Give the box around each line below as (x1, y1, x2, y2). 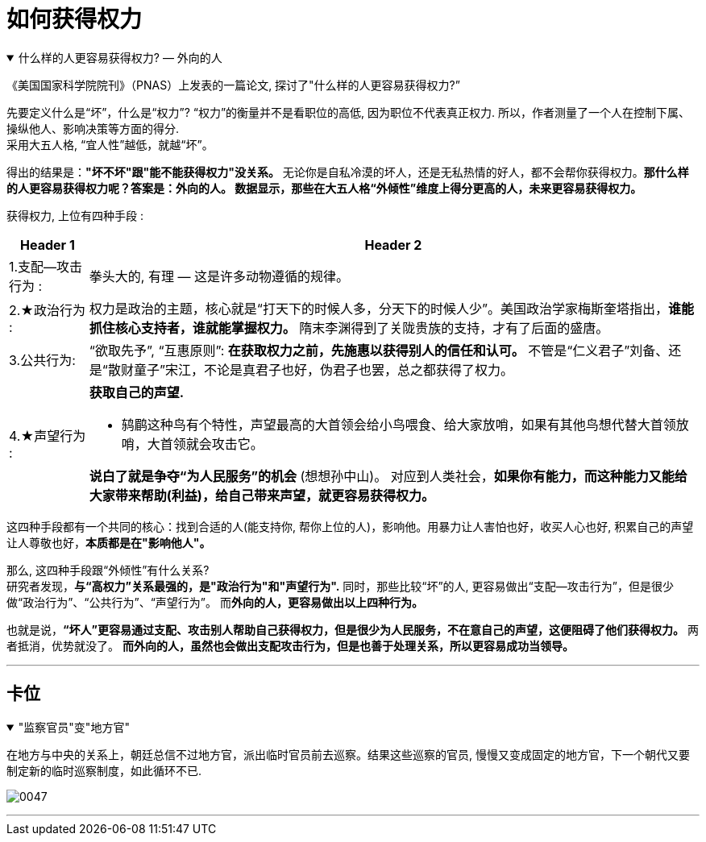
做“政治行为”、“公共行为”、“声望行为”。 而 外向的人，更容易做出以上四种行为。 (6, 595, 423, 609)
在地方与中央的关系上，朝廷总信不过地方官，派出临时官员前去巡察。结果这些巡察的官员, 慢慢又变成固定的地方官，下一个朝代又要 (6, 747, 690, 761)
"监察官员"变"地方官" (18, 720, 130, 734)
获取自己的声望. (89, 384, 185, 400)
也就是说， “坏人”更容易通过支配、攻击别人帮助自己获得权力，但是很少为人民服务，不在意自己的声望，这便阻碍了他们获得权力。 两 (6, 622, 699, 637)
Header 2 (364, 236, 422, 253)
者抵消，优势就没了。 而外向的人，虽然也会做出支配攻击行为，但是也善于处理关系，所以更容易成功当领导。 (6, 638, 574, 653)
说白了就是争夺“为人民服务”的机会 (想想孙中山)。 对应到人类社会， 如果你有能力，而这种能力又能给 (89, 467, 687, 484)
